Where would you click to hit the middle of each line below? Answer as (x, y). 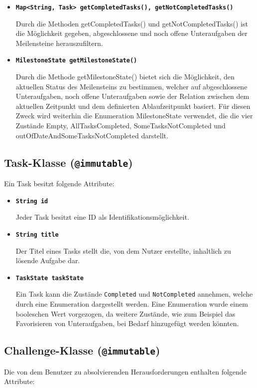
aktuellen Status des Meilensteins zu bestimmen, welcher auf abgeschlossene (131, 86)
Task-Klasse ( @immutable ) (68, 162)
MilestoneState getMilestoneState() (76, 61)
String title (37, 234)
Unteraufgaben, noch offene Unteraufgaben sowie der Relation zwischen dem (132, 96)
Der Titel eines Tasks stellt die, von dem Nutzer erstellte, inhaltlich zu (123, 250)
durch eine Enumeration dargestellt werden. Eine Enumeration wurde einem (132, 304)
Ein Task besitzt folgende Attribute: (59, 184)
